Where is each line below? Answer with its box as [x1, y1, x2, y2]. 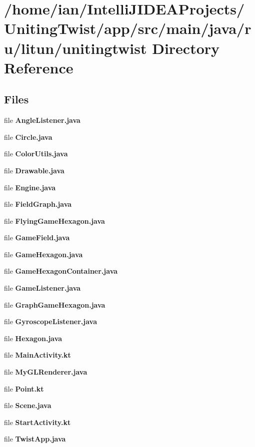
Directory [152, 37, 220, 58]
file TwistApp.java [4, 434, 66, 444]
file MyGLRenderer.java [4, 367, 87, 377]
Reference [4, 57, 73, 77]
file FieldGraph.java [4, 199, 72, 209]
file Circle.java [4, 131, 52, 142]
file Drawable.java [4, 165, 64, 175]
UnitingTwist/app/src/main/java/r [4, 18, 251, 38]
